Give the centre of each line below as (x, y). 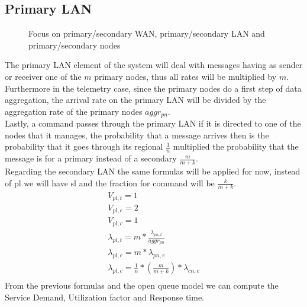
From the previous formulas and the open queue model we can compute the (142, 285)
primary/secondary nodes (75, 45)
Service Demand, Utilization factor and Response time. (105, 297)
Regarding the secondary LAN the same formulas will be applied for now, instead (153, 171)
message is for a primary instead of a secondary (91, 158)
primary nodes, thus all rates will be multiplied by (185, 76)
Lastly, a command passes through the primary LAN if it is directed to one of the (153, 123)
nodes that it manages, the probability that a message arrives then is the (137, 135)
